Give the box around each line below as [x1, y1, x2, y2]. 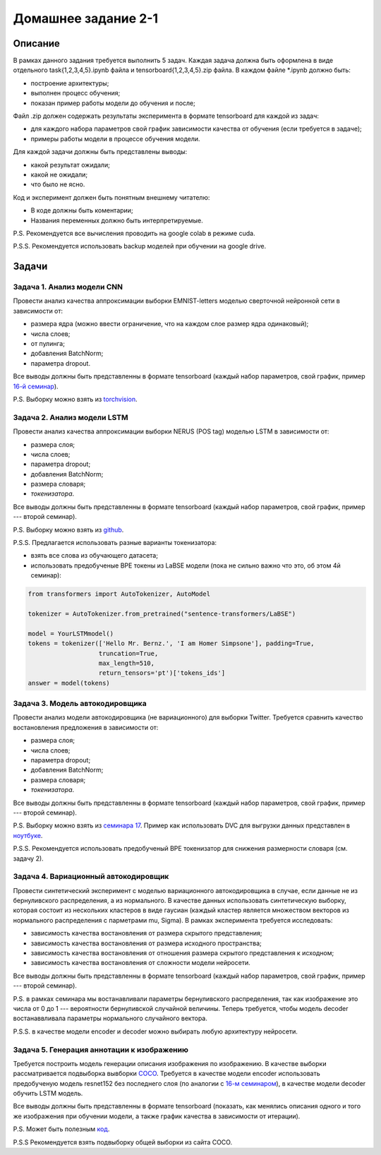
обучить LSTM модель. [13, 1089, 83, 1098]
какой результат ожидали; [30, 160, 111, 169]
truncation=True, [98, 650, 159, 657]
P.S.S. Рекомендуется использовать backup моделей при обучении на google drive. [13, 242, 267, 251]
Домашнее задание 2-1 [13, 11, 159, 26]
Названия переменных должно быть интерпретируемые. [30, 216, 204, 225]
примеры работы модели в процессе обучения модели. [30, 134, 200, 143]
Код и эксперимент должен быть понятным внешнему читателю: [13, 193, 210, 201]
